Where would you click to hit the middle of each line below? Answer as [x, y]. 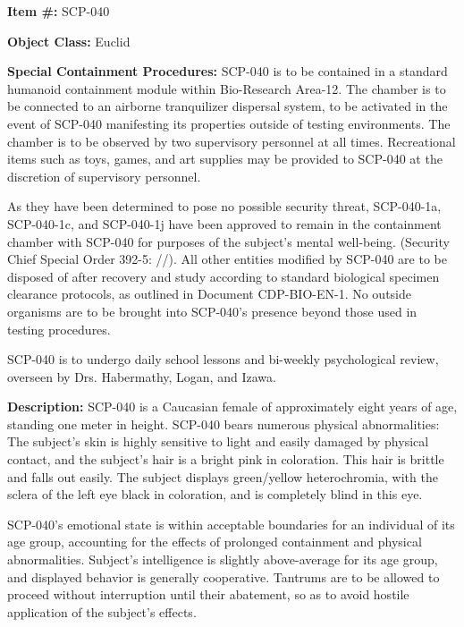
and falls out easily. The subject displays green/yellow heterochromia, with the [223, 476]
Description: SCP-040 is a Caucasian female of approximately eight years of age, [232, 407]
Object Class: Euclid [69, 41]
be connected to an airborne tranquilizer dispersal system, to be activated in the [228, 106]
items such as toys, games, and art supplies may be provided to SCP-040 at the [225, 159]
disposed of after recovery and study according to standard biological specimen [224, 276]
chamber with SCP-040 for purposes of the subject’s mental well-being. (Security [228, 241]
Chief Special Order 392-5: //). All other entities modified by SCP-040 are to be [227, 259]
